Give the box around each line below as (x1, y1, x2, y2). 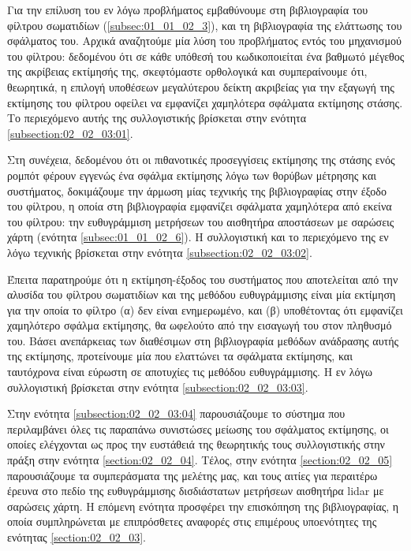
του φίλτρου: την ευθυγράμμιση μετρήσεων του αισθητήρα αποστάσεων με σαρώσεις (7, 213, 394, 229)
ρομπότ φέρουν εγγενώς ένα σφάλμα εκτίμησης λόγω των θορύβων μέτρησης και (7, 166, 377, 183)
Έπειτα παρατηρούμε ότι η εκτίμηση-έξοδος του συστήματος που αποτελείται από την (7, 270, 398, 287)
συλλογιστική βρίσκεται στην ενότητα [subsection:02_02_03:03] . (7, 378, 308, 395)
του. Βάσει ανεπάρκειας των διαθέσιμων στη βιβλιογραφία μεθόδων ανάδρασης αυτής (7, 332, 399, 348)
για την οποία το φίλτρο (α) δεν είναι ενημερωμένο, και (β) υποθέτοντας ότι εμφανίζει (7, 301, 403, 318)
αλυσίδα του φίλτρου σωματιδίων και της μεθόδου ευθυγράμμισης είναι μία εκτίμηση (7, 286, 396, 303)
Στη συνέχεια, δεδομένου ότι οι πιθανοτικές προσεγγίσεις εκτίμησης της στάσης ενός (7, 151, 395, 168)
